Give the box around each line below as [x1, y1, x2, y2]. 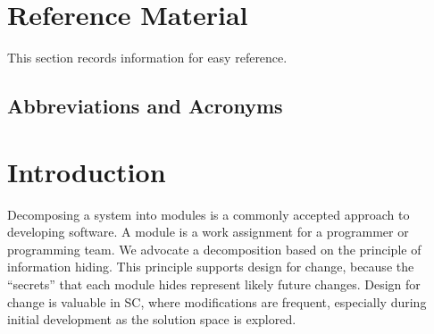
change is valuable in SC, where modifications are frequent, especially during [7, 292, 427, 311]
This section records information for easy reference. [7, 48, 288, 67]
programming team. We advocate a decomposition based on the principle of [7, 239, 421, 258]
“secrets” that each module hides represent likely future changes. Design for [7, 275, 421, 293]
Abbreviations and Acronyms [7, 92, 283, 120]
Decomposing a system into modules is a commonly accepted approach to [7, 205, 410, 223]
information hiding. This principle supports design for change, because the [7, 257, 414, 276]
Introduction [7, 153, 166, 189]
